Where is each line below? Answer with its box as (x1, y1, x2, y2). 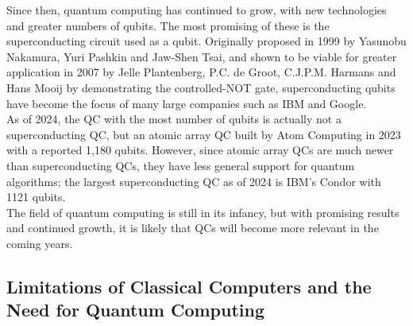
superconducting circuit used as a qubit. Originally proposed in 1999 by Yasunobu (6, 33, 407, 49)
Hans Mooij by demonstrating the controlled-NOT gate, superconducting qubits (6, 79, 396, 95)
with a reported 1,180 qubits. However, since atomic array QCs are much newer (6, 142, 394, 158)
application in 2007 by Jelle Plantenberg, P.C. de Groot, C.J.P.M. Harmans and (6, 64, 396, 80)
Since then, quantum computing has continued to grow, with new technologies (6, 2, 387, 17)
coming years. (6, 235, 73, 251)
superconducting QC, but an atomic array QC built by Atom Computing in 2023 (6, 126, 401, 142)
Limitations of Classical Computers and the (6, 274, 372, 298)
